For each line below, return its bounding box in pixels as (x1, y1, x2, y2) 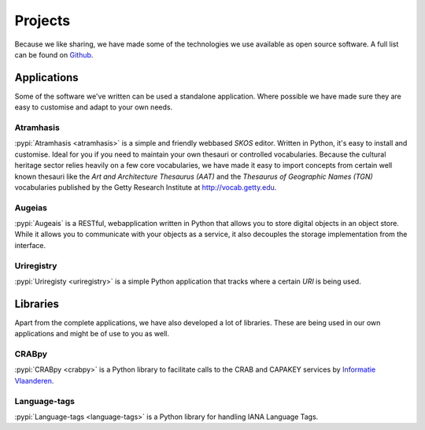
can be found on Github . (14, 50, 94, 59)
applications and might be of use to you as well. (14, 329, 169, 339)
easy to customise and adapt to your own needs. (14, 102, 173, 112)
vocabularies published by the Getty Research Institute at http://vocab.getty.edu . (14, 182, 277, 192)
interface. (14, 240, 46, 250)
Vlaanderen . (14, 376, 54, 385)
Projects (14, 12, 71, 29)
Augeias (14, 202, 47, 213)
